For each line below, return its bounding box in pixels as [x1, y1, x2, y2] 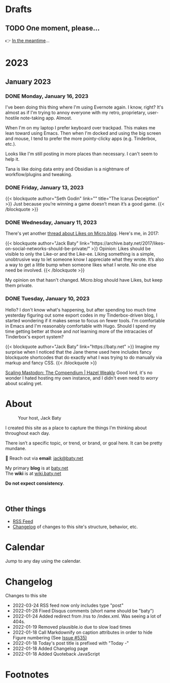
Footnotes [5, 669, 49, 680]
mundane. [5, 445, 26, 451]
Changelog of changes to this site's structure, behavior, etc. [12, 524, 138, 530]
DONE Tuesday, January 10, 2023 [5, 295, 90, 302]
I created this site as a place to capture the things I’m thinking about [5, 425, 147, 431]
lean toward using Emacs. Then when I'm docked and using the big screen [5, 130, 161, 136]
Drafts [5, 4, 32, 15]
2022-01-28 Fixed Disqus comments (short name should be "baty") [12, 608, 154, 614]
